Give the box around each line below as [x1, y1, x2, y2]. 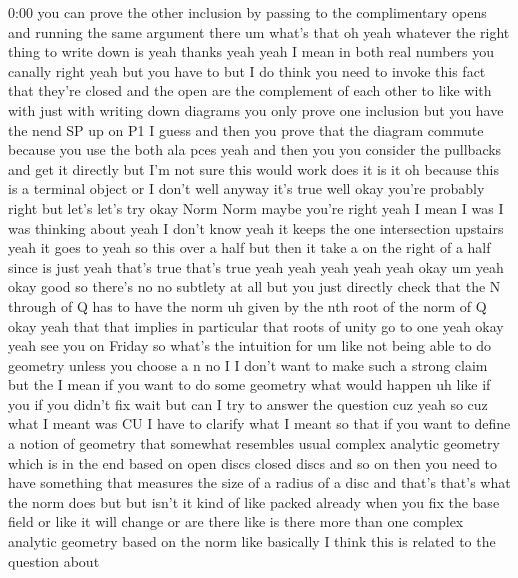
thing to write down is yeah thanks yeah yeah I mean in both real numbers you [8, 41, 495, 62]
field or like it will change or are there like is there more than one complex [8, 511, 464, 532]
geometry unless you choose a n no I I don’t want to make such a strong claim [8, 354, 488, 375]
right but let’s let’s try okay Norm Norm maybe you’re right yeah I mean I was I [8, 197, 504, 218]
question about [8, 550, 100, 571]
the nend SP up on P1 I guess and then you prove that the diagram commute [8, 119, 484, 140]
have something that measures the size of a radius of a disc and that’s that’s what [8, 472, 511, 493]
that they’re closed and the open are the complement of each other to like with [8, 80, 492, 101]
